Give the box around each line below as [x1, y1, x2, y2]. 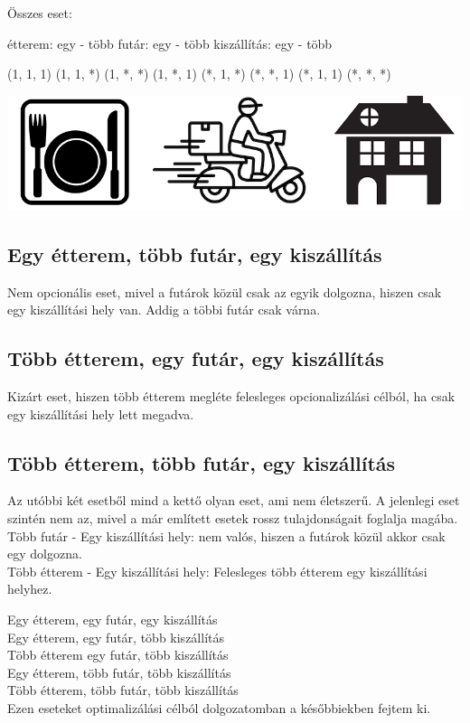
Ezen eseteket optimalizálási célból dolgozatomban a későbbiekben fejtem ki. [7, 698, 431, 717]
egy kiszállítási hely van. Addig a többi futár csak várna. [7, 300, 321, 319]
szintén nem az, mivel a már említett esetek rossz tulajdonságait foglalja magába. [7, 509, 458, 528]
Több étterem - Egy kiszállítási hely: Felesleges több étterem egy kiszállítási [7, 561, 428, 580]
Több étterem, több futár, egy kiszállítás [7, 448, 396, 476]
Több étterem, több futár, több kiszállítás [7, 681, 239, 700]
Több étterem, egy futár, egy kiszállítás [7, 344, 384, 372]
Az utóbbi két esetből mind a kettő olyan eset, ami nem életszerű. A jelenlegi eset [7, 491, 460, 510]
